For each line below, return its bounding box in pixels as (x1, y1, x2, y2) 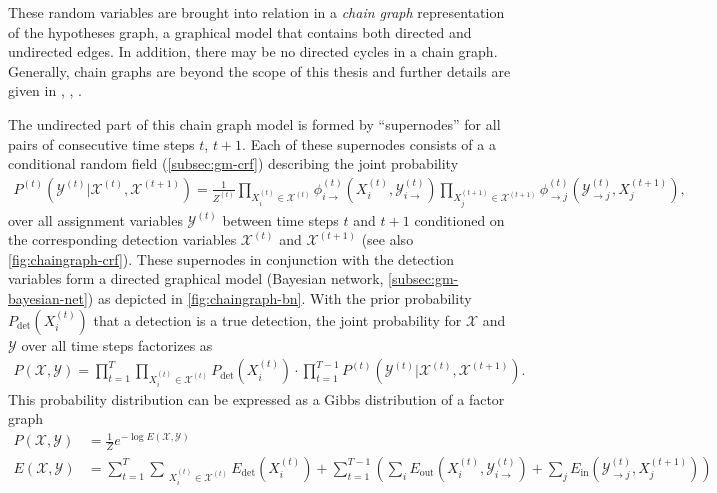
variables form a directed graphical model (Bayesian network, (8, 268, 384, 289)
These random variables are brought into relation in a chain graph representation (8, 2, 505, 22)
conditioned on (414, 209, 505, 230)
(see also (361, 229, 414, 250)
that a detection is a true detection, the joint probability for (93, 309, 462, 330)
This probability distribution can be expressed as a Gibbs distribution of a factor (8, 388, 505, 409)
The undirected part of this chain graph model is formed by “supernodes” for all (8, 113, 501, 134)
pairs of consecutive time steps (8, 133, 195, 154)
